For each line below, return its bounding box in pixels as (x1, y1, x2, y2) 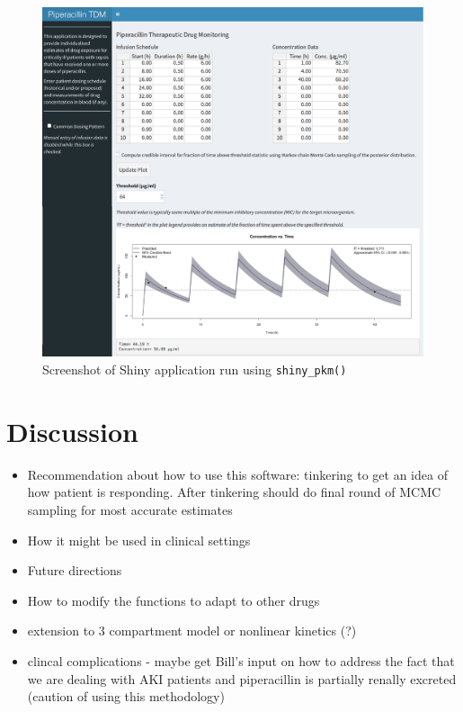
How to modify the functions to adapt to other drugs (27, 590, 320, 609)
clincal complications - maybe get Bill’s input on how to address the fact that (27, 651, 455, 670)
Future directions (27, 561, 122, 580)
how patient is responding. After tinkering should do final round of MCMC (27, 482, 441, 501)
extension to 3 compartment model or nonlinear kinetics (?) (27, 621, 357, 640)
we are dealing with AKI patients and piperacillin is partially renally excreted (27, 669, 457, 688)
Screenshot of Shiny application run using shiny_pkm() (42, 359, 347, 378)
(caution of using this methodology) (27, 687, 225, 706)
